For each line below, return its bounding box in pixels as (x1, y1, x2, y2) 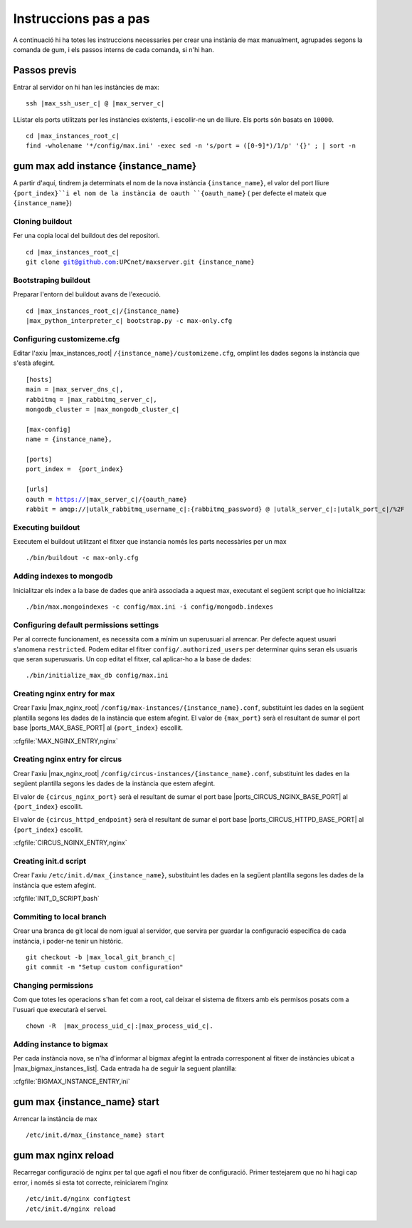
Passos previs (13, 64, 78, 76)
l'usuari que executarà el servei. (13, 1005, 107, 1013)
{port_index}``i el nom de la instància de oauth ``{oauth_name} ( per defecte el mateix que (13, 189, 327, 197)
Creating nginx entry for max (13, 688, 115, 698)
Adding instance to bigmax (13, 1039, 108, 1049)
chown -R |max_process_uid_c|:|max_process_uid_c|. (26, 1022, 213, 1030)
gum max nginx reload (13, 1150, 115, 1162)
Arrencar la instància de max (13, 1115, 97, 1123)
